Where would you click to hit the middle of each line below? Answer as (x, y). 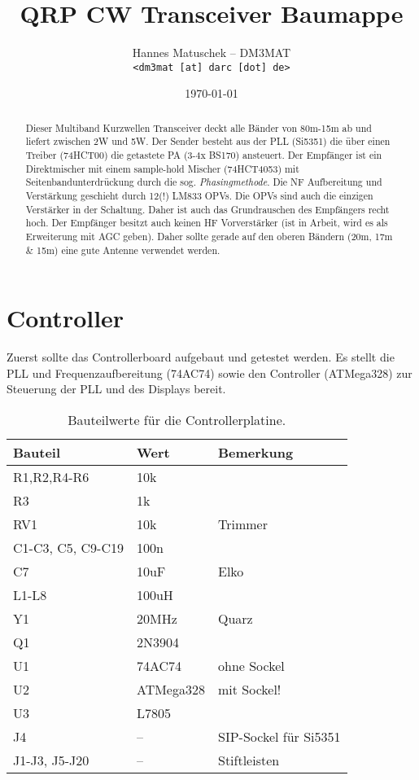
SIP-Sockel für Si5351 (279, 737)
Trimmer (242, 524)
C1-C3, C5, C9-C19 (68, 548)
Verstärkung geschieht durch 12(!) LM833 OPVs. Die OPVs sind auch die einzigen (199, 196)
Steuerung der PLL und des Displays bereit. (116, 389)
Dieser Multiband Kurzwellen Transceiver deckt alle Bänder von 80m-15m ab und (199, 127)
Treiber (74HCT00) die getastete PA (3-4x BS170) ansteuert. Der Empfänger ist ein (204, 155)
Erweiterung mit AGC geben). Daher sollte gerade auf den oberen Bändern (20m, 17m (209, 237)
